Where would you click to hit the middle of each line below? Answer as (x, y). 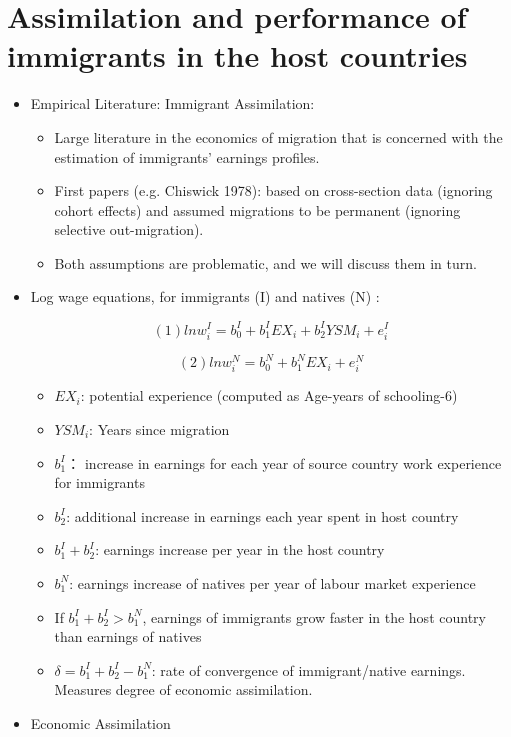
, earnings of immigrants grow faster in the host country (314, 616)
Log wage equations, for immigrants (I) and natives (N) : (205, 296)
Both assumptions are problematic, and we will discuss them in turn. (265, 262)
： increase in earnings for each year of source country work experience (284, 462)
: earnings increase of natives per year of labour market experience (272, 582)
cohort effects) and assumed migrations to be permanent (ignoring (257, 209)
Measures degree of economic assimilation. (183, 689)
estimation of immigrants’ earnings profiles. (187, 156)
